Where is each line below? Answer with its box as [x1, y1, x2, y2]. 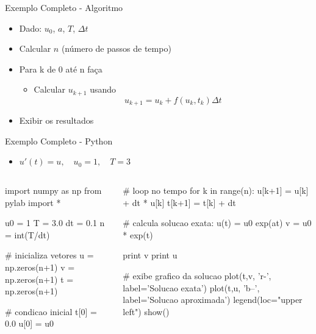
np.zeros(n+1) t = [5, 272, 74, 285]
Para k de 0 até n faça [19, 62, 102, 75]
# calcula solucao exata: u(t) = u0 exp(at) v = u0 [123, 216, 312, 229]
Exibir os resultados [19, 114, 94, 127]
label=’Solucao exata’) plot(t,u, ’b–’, [123, 281, 260, 294]
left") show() [123, 305, 170, 318]
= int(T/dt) [5, 228, 50, 241]
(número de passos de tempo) [61, 42, 171, 55]
